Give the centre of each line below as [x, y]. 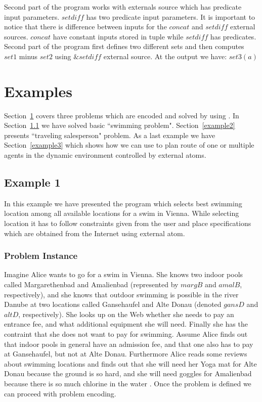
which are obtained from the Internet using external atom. [95, 233]
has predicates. [233, 36]
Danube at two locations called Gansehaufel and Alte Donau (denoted [113, 304]
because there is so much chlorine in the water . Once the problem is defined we [128, 383]
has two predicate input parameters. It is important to [171, 16]
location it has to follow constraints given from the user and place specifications [128, 223]
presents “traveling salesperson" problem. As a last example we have [110, 135]
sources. [16, 36]
